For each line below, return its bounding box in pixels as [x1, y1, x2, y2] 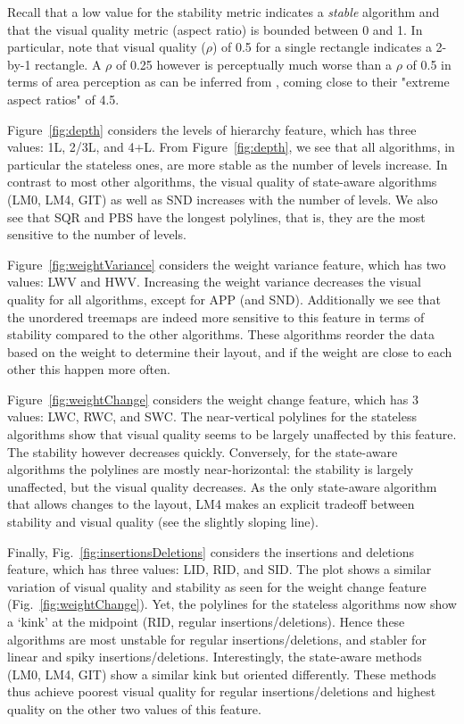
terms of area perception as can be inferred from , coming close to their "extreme [7, 72, 450, 91]
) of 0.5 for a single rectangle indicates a [211, 37, 432, 56]
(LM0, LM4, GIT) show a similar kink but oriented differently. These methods [7, 664, 436, 683]
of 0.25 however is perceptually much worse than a [116, 54, 393, 73]
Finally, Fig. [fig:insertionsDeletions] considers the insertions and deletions [7, 542, 414, 561]
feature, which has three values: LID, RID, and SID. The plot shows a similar [7, 560, 432, 578]
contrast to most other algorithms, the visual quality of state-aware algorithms [7, 172, 437, 191]
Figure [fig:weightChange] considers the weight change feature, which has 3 [7, 389, 418, 408]
